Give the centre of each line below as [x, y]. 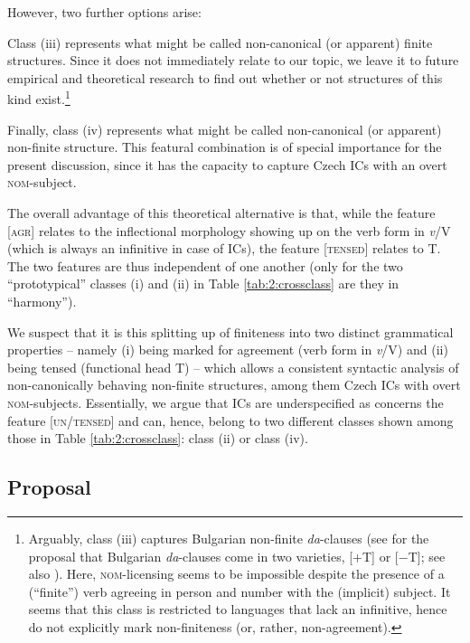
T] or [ [381, 556]
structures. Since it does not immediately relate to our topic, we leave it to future [233, 60]
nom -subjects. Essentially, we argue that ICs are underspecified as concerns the [226, 402]
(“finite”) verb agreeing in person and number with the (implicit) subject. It [240, 591]
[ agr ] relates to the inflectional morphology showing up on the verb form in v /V [229, 230]
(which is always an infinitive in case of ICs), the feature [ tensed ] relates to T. [224, 248]
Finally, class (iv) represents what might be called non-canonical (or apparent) [225, 129]
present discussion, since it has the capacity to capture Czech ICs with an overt [227, 164]
